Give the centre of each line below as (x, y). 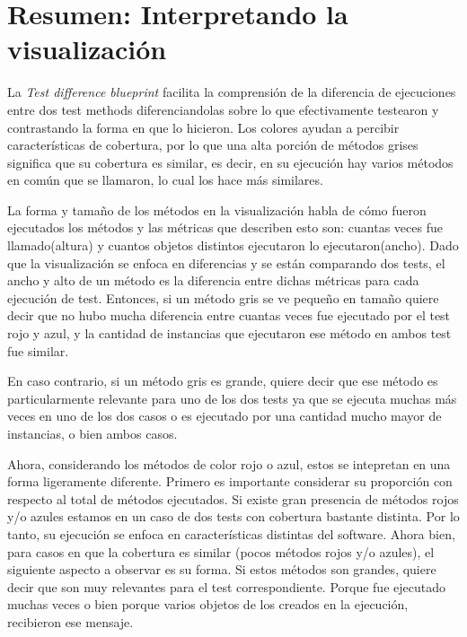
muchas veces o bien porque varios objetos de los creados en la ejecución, (208, 604)
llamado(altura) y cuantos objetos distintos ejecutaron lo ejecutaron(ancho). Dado (233, 245)
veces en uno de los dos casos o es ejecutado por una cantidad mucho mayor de (225, 416)
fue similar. (38, 350)
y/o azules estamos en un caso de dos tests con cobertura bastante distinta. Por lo (233, 516)
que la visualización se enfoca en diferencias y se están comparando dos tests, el (226, 262)
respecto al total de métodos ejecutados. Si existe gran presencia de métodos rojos (233, 498)
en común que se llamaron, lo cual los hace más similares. (165, 180)
